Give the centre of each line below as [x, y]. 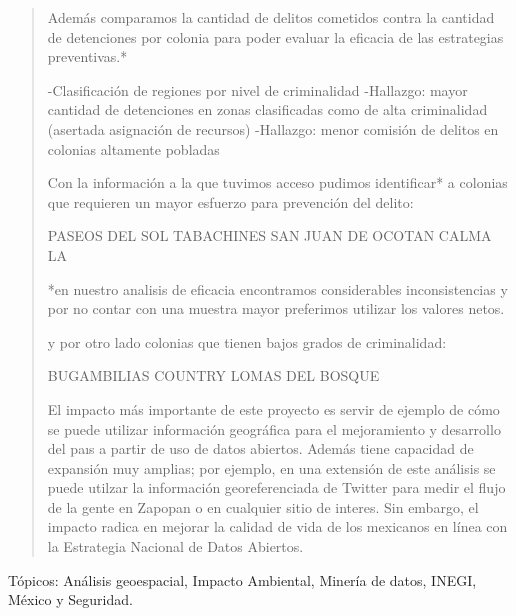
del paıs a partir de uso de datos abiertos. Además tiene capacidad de [260, 448]
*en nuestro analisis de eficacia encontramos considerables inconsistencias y [277, 288]
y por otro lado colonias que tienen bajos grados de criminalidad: [247, 341]
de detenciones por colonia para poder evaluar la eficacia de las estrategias [275, 36]
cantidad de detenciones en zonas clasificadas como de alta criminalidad [267, 109]
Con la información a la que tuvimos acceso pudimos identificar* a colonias [277, 182]
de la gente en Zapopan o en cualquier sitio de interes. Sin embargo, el [263, 506]
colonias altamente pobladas [133, 148]
